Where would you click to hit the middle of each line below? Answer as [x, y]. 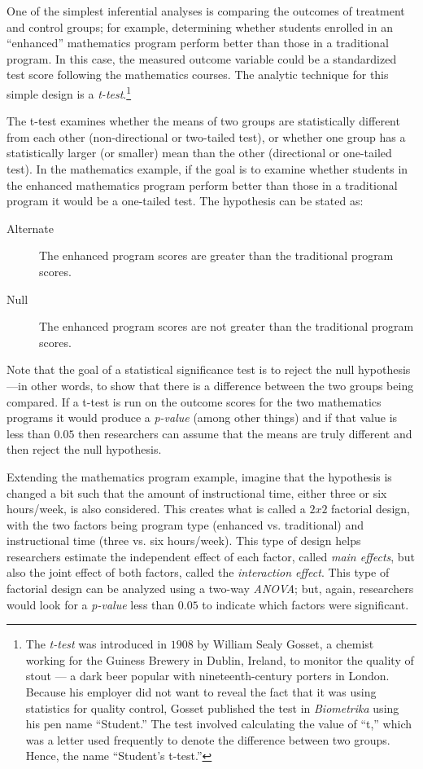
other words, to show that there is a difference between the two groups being [222, 385]
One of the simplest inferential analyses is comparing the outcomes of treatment [206, 11]
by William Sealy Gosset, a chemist [286, 644]
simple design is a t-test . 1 [69, 92]
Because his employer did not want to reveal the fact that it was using [201, 692]
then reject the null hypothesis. [84, 449]
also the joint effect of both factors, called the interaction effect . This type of [198, 572]
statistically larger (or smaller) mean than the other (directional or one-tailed [199, 153]
